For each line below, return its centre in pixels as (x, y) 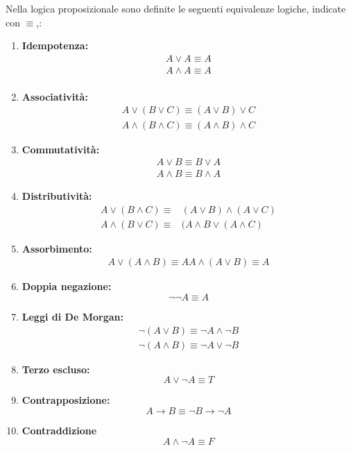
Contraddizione (59, 430)
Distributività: (57, 196)
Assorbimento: (57, 248)
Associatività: (55, 96)
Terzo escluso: (56, 369)
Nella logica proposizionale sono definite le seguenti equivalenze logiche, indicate (176, 8)
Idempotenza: (55, 45)
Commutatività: (61, 149)
